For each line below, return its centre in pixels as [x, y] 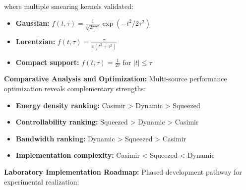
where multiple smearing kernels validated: [69, 6]
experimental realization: [42, 181]
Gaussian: [32, 23]
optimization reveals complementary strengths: [75, 89]
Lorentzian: [35, 41]
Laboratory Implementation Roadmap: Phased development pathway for [123, 172]
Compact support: [47, 62]
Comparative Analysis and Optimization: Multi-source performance [116, 79]
